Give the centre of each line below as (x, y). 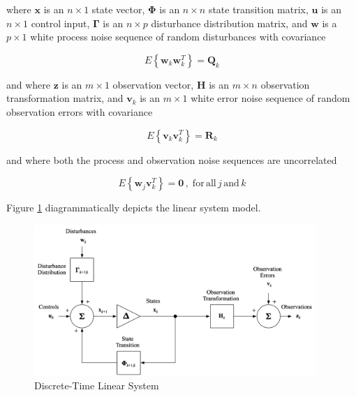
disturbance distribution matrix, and (229, 23)
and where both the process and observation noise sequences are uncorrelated (172, 159)
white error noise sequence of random (270, 98)
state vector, (118, 9)
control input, (60, 23)
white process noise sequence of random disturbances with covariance (178, 37)
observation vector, (153, 84)
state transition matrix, (258, 9)
